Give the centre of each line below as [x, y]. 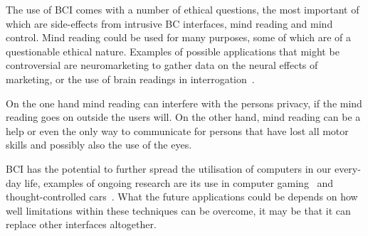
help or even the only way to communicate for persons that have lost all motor [177, 130]
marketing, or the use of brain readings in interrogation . [130, 79]
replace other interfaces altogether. [81, 224]
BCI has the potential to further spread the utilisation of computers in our [169, 168]
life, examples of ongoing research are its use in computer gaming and [179, 182]
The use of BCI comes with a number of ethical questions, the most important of [183, 9]
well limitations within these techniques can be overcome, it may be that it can [178, 210]
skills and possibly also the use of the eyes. [99, 145]
